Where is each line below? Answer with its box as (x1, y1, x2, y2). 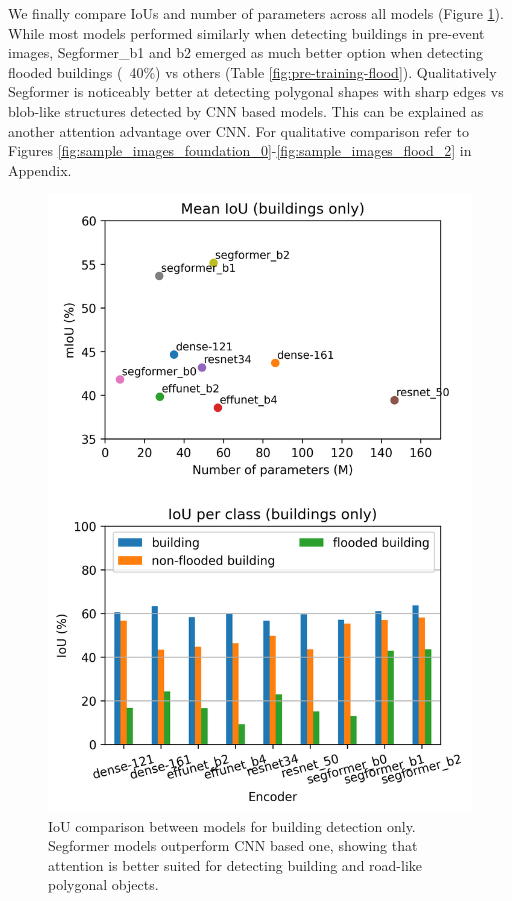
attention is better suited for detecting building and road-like (48, 854, 423, 875)
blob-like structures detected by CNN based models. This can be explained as (8, 100, 484, 121)
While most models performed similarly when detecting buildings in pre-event (8, 22, 485, 43)
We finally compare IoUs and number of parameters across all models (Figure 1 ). (8, 3, 504, 23)
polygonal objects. (48, 874, 159, 895)
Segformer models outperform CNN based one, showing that (48, 835, 418, 856)
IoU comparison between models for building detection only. (48, 815, 416, 836)
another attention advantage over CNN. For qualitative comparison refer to (8, 120, 469, 141)
